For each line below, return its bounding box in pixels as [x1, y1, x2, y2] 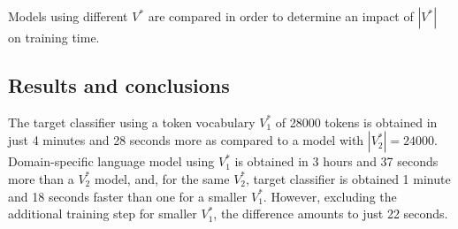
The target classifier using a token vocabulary [8, 112, 256, 131]
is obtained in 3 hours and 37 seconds [234, 152, 439, 171]
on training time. [8, 28, 100, 46]
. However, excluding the [263, 187, 397, 205]
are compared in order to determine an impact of [148, 7, 414, 25]
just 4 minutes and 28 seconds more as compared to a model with [8, 131, 364, 149]
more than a [8, 169, 74, 187]
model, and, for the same [94, 169, 230, 187]
